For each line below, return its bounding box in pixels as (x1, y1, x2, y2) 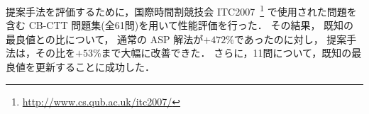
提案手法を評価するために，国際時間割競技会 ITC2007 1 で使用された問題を (6, 2, 357, 18)
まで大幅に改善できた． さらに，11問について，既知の (101, 45, 352, 60)
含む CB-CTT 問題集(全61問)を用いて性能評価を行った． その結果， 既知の (6, 18, 354, 33)
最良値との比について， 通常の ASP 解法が (6, 31, 204, 46)
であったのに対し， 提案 (233, 31, 347, 46)
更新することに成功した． (35, 59, 155, 74)
